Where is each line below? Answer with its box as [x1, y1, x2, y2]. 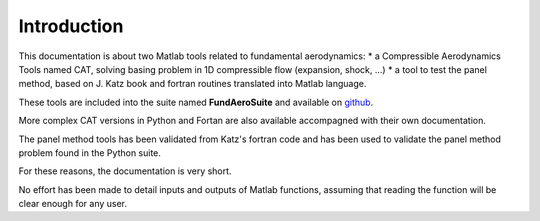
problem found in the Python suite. [18, 146, 162, 159]
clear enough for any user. [18, 198, 128, 210]
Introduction [18, 15, 124, 37]
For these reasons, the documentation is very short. [18, 165, 232, 177]
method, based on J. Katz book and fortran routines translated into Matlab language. [18, 78, 367, 90]
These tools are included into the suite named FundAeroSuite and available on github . [18, 96, 374, 108]
